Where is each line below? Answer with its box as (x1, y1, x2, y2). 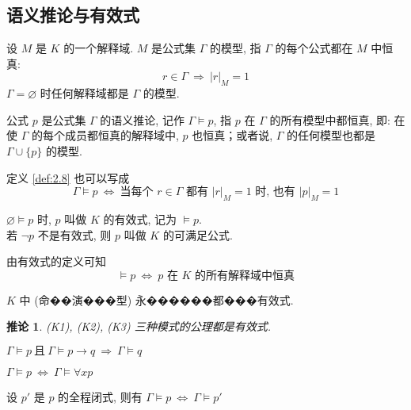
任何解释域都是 (51, 85, 129, 102)
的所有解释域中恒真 (195, 270, 295, 282)
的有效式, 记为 (103, 210, 177, 227)
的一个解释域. (63, 40, 134, 56)
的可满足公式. (162, 226, 233, 243)
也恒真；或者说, (192, 127, 273, 144)
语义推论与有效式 (6, 2, 139, 27)
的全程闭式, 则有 (58, 388, 143, 404)
